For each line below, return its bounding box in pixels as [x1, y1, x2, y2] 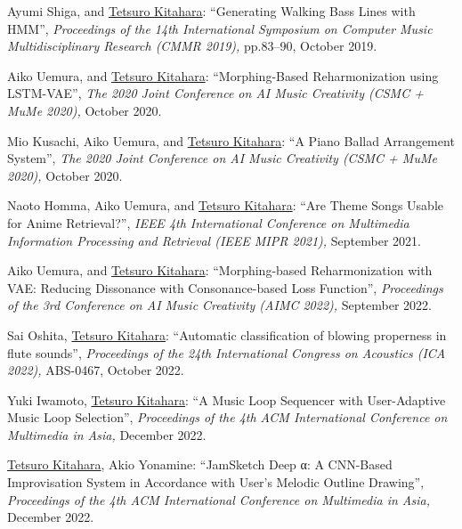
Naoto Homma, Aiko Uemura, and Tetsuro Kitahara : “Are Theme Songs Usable [7, 196, 443, 215]
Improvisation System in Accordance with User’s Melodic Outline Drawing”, [7, 473, 425, 492]
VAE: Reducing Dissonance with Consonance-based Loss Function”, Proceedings [7, 278, 443, 297]
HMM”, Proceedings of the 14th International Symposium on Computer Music [7, 19, 433, 37]
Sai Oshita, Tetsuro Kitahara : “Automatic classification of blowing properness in [7, 325, 447, 344]
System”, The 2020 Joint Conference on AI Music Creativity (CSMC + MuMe [7, 149, 437, 167]
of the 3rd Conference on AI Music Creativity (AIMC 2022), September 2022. [7, 296, 432, 314]
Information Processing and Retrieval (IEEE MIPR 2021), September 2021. [7, 231, 421, 249]
